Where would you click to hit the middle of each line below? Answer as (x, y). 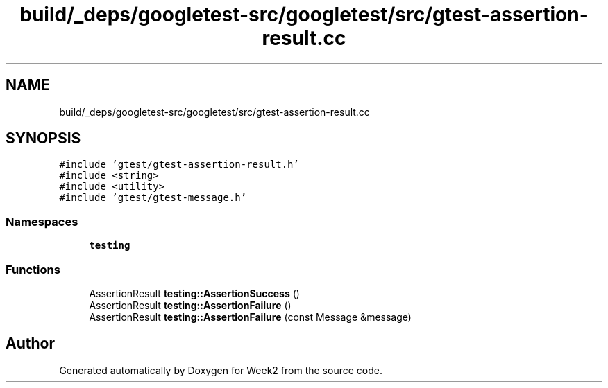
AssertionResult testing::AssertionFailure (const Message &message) (250, 317)
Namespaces (42, 221)
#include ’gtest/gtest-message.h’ (153, 198)
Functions (33, 269)
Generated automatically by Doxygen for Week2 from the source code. (221, 370)
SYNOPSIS (43, 139)
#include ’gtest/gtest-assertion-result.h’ (179, 165)
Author (30, 344)
